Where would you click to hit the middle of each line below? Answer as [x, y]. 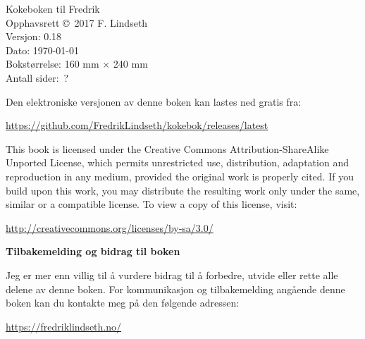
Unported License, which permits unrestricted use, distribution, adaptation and [177, 162]
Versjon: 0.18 [34, 36]
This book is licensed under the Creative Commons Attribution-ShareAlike [167, 148]
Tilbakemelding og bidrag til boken [93, 251]
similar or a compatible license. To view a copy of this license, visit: [151, 204]
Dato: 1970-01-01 [43, 50]
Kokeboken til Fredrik [53, 8]
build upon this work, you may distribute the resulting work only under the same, [183, 190]
